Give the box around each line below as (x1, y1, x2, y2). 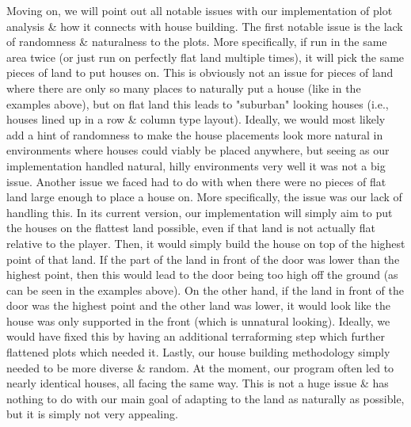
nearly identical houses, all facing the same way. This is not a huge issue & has (6, 375, 389, 391)
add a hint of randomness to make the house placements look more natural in (6, 126, 383, 143)
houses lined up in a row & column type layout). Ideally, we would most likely (6, 111, 386, 128)
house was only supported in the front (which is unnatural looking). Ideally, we (6, 312, 390, 329)
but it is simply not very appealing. (6, 406, 178, 422)
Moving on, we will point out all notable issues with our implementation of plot (6, 2, 393, 18)
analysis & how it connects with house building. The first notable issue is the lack (6, 17, 403, 34)
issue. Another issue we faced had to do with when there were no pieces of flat (6, 173, 386, 189)
